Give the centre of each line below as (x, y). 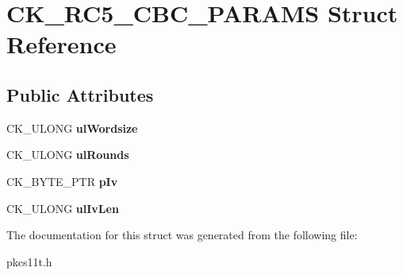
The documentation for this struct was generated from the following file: (182, 235)
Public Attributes (80, 94)
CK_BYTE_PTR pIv (62, 181)
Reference (61, 44)
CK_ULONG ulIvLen (63, 208)
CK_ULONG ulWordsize (72, 128)
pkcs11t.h (29, 261)
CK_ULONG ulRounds (68, 155)
